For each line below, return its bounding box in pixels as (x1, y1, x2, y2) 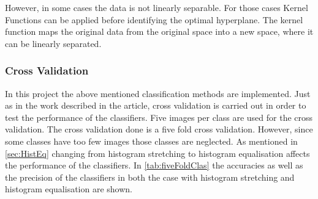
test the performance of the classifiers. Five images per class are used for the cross (5, 110, 313, 123)
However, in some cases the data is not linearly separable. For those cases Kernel (5, 1, 308, 13)
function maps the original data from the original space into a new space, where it (5, 25, 314, 38)
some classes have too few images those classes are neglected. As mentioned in (5, 134, 298, 147)
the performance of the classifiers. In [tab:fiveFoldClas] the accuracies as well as (5, 159, 303, 172)
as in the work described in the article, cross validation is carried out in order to (5, 99, 306, 112)
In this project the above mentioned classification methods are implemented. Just (5, 87, 311, 99)
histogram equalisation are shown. (5, 183, 132, 195)
